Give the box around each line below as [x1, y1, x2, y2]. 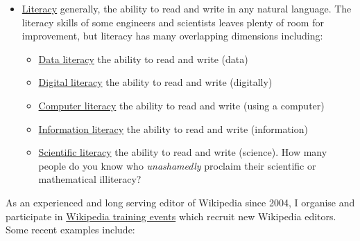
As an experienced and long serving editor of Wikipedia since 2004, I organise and [6, 195, 355, 209]
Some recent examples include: [6, 222, 135, 237]
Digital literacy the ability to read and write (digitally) [38, 75, 273, 89]
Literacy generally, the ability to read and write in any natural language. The [22, 1, 352, 15]
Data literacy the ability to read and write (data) [38, 51, 248, 66]
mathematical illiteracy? [38, 172, 142, 186]
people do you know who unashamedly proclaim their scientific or [38, 158, 316, 172]
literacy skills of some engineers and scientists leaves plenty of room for [22, 15, 324, 29]
